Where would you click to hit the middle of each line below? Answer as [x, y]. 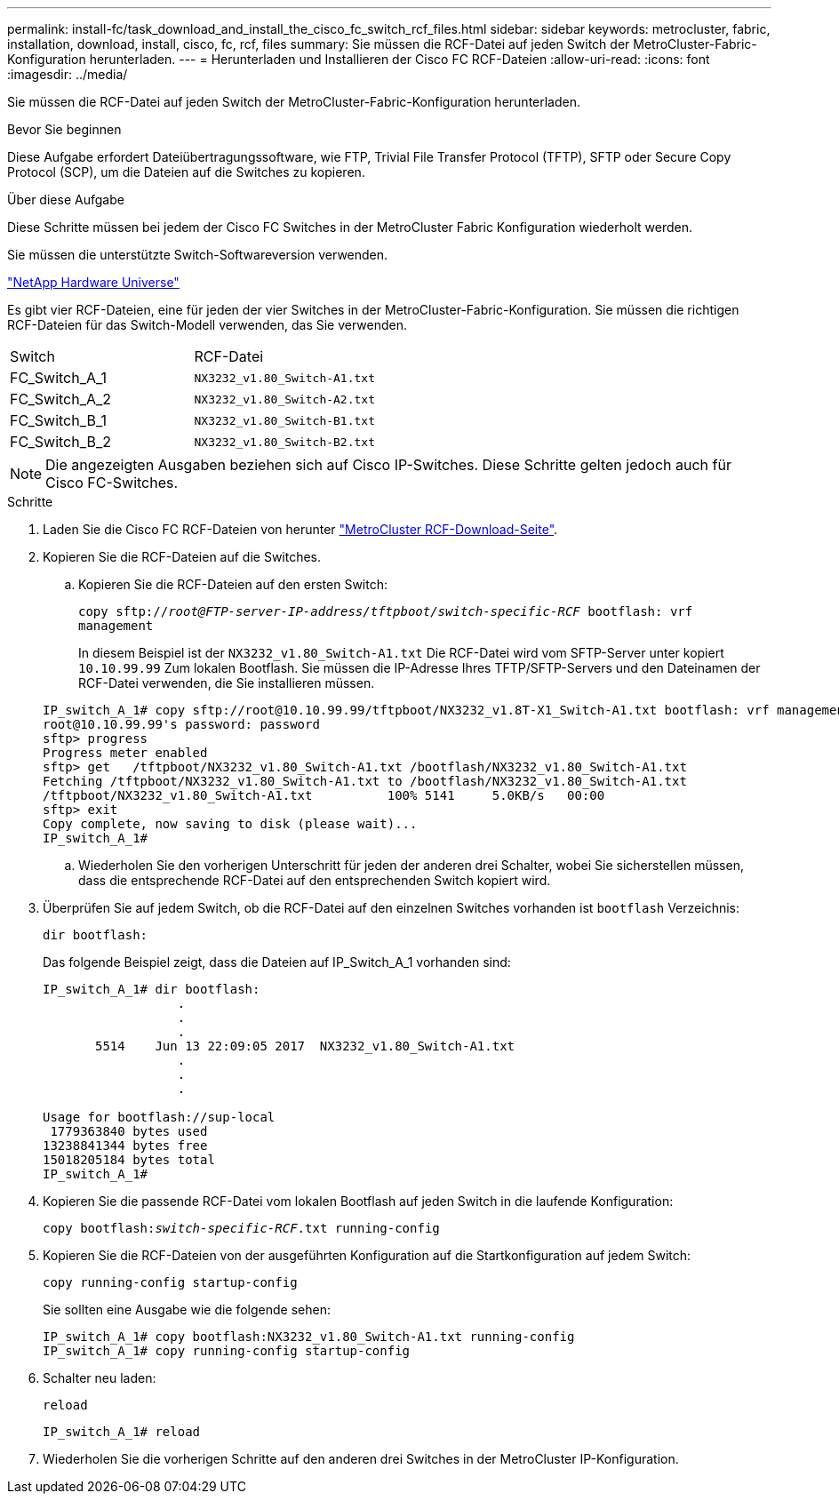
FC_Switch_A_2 [61, 399]
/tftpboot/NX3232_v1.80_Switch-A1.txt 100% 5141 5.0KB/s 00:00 [324, 795]
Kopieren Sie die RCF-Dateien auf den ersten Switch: [233, 584]
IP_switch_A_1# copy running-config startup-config [227, 1351]
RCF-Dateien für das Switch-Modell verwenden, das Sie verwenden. [207, 325]
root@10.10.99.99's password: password [181, 724]
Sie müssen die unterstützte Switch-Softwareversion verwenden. [198, 255]
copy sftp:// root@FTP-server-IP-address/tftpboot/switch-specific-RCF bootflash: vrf [386, 611]
